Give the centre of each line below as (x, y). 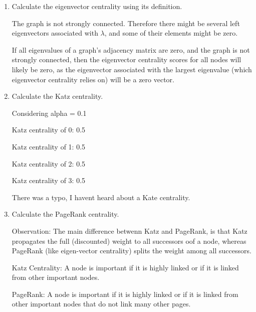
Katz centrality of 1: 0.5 (49, 146)
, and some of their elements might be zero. (171, 33)
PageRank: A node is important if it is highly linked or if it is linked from (125, 294)
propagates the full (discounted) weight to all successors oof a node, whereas (129, 241)
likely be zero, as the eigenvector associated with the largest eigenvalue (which (132, 69)
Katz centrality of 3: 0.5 (49, 180)
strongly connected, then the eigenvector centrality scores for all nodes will (126, 59)
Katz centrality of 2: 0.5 (49, 163)
